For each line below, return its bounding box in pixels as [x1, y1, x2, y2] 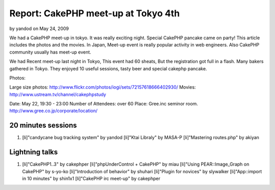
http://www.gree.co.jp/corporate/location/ [9, 107, 98, 114]
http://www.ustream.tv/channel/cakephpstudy [9, 91, 106, 97]
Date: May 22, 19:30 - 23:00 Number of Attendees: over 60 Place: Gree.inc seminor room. [9, 101, 198, 107]
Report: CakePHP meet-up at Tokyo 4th [9, 8, 180, 19]
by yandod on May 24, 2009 [9, 25, 69, 32]
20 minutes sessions [9, 121, 77, 130]
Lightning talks [9, 148, 58, 156]
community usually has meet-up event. [9, 49, 92, 55]
